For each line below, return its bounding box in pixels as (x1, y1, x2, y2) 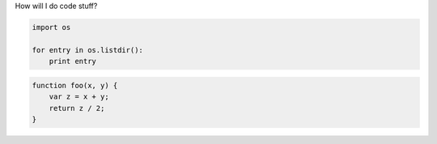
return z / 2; (49, 104, 105, 112)
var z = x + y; (49, 92, 109, 101)
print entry (49, 57, 97, 66)
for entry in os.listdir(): (32, 45, 143, 54)
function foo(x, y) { (32, 81, 118, 90)
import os (32, 23, 71, 32)
